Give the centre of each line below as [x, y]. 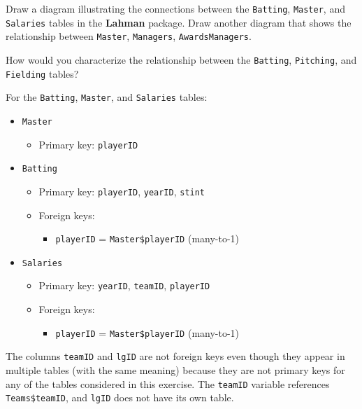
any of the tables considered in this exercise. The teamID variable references [168, 383]
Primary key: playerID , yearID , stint [122, 191]
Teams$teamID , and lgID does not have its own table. [120, 397]
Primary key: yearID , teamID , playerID [124, 285]
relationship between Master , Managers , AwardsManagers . [129, 36]
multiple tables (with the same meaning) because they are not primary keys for [175, 370]
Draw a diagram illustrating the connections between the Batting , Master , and [175, 8]
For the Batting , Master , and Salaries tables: [107, 97]
